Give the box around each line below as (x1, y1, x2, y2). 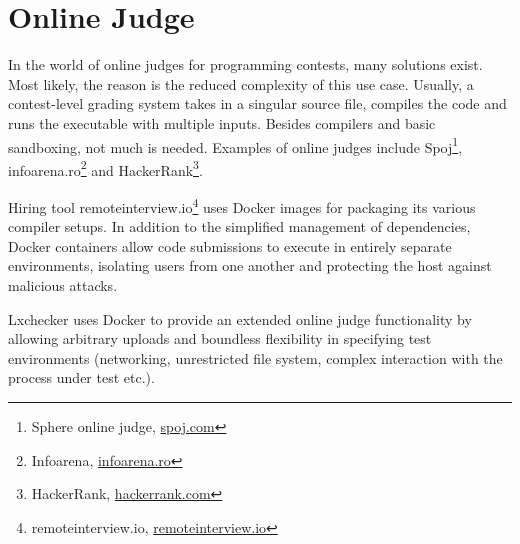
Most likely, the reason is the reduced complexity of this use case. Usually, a (8, 73, 474, 94)
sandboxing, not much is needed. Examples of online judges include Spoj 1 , (8, 133, 463, 157)
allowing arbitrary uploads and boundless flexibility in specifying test (8, 328, 432, 349)
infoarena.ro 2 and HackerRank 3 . (8, 156, 203, 180)
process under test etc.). (8, 367, 155, 388)
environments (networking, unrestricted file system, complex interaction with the (8, 347, 503, 368)
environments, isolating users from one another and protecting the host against (8, 255, 492, 276)
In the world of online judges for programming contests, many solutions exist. (8, 54, 483, 75)
